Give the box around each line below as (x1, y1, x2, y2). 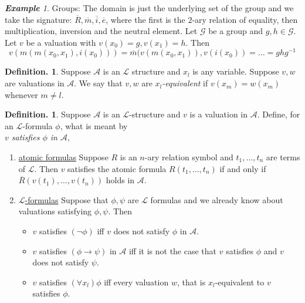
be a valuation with (26, 36, 96, 48)
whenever (5, 88, 38, 100)
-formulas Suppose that (25, 193, 109, 206)
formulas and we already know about (150, 193, 283, 206)
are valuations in (5, 77, 65, 89)
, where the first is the (106, 13, 185, 25)
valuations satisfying (18, 205, 92, 217)
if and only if (219, 162, 266, 174)
